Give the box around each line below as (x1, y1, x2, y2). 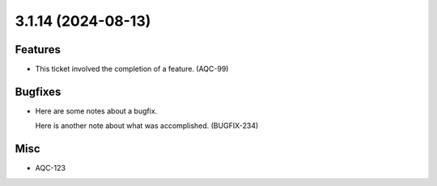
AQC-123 (35, 163, 66, 173)
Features (15, 43, 61, 56)
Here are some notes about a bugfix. (35, 105, 158, 116)
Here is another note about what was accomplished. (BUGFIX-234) (35, 121, 259, 130)
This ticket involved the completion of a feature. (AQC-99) (35, 64, 229, 74)
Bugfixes (15, 85, 62, 98)
